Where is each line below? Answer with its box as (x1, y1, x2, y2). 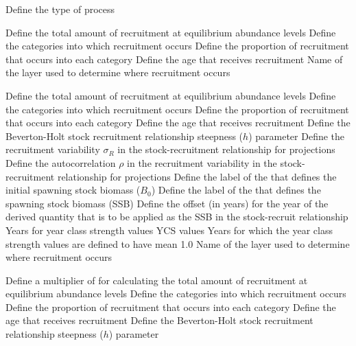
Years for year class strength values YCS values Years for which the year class (5, 222, 333, 237)
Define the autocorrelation (5, 155, 116, 170)
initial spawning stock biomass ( (5, 183, 141, 197)
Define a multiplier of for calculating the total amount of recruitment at (5, 273, 308, 287)
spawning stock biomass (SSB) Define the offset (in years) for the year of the (5, 196, 329, 210)
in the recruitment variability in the (127, 155, 277, 170)
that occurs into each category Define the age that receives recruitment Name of (5, 51, 343, 66)
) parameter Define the (248, 128, 345, 143)
